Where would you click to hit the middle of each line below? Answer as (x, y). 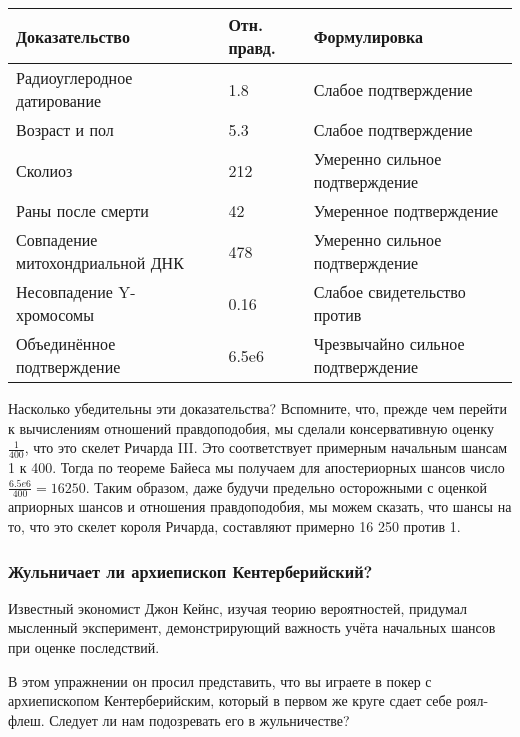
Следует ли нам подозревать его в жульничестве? (199, 719)
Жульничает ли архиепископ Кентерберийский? (190, 570)
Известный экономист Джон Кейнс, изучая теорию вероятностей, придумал (238, 607)
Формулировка (368, 36)
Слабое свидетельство (389, 291)
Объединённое (66, 343)
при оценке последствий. (84, 647)
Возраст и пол (65, 129)
